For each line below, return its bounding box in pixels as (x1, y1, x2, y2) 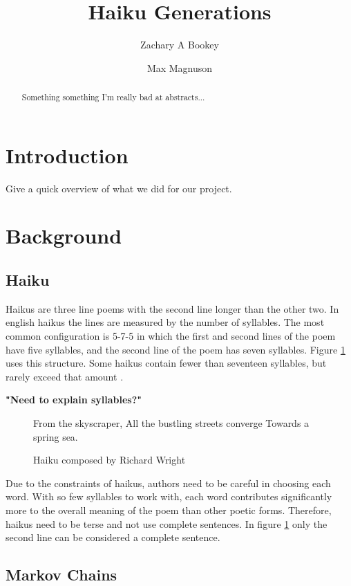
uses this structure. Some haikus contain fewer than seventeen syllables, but (6, 356, 327, 370)
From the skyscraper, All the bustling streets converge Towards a (33, 416, 310, 430)
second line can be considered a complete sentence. (6, 530, 220, 544)
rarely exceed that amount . (6, 369, 124, 383)
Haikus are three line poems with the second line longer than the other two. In (6, 301, 339, 315)
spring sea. (33, 429, 78, 443)
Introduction (6, 140, 129, 169)
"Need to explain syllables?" (6, 392, 142, 407)
